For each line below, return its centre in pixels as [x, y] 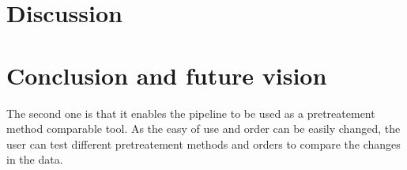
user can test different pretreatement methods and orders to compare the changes [203, 144]
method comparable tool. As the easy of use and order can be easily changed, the [203, 128]
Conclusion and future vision [167, 75]
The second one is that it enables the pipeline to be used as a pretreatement [191, 113]
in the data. [35, 159]
